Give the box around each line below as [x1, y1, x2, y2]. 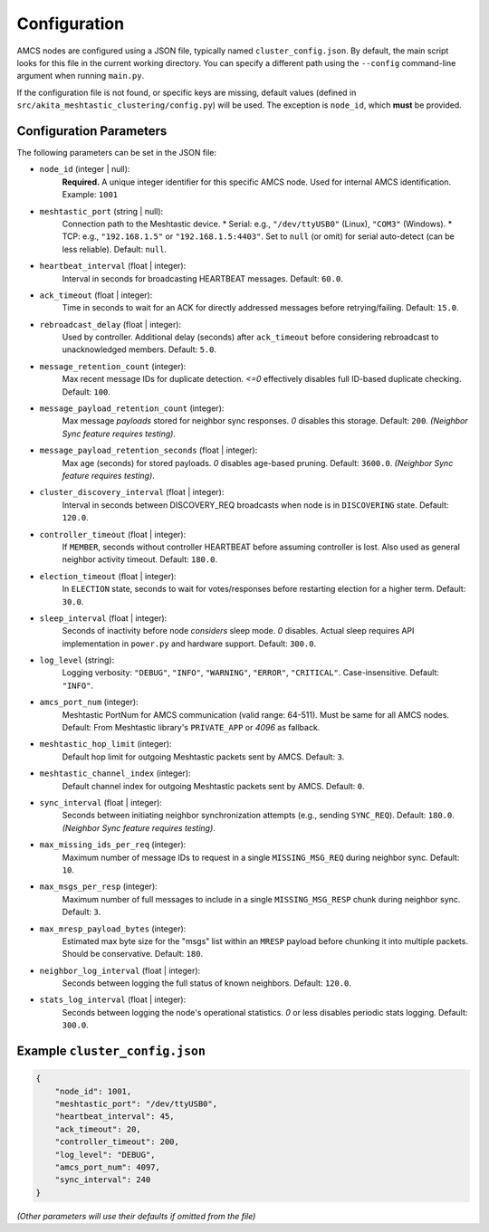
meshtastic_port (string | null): [39, 205, 164, 216]
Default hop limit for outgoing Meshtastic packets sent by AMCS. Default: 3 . [62, 751, 345, 762]
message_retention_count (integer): [39, 360, 187, 371]
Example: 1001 [62, 189, 118, 200]
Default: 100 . [62, 386, 110, 397]
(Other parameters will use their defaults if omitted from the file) [16, 1210, 256, 1221]
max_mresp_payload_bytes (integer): [39, 923, 187, 934]
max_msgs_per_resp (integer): [39, 881, 158, 892]
